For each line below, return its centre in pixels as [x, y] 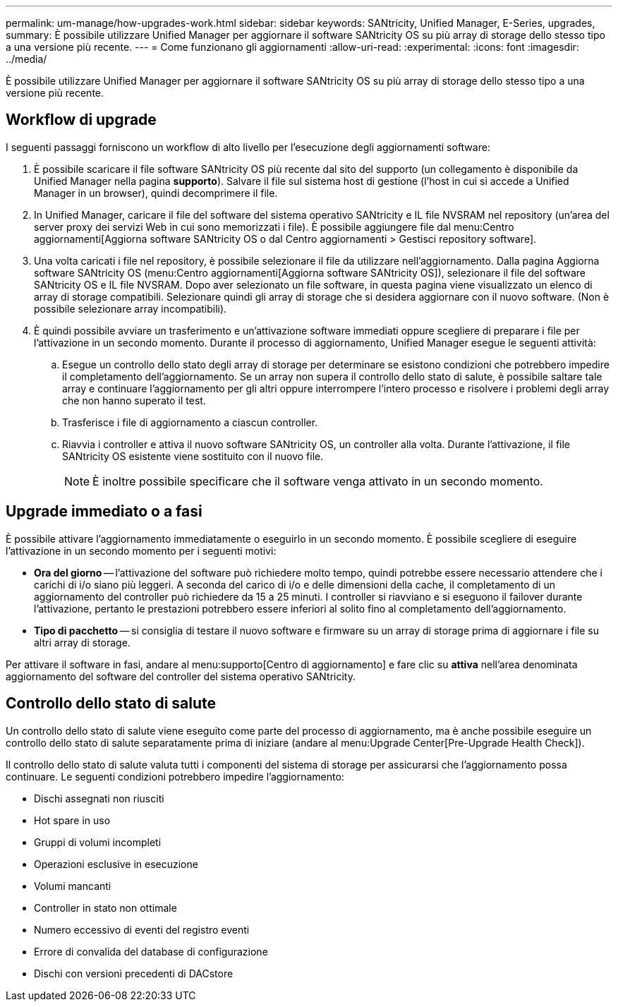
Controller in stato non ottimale [105, 907]
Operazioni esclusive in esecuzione [116, 864]
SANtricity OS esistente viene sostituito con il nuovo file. [193, 456]
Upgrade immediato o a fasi [104, 512]
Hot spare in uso [72, 820]
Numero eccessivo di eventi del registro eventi [142, 929]
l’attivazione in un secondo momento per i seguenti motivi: [141, 550]
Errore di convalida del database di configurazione [151, 951]
